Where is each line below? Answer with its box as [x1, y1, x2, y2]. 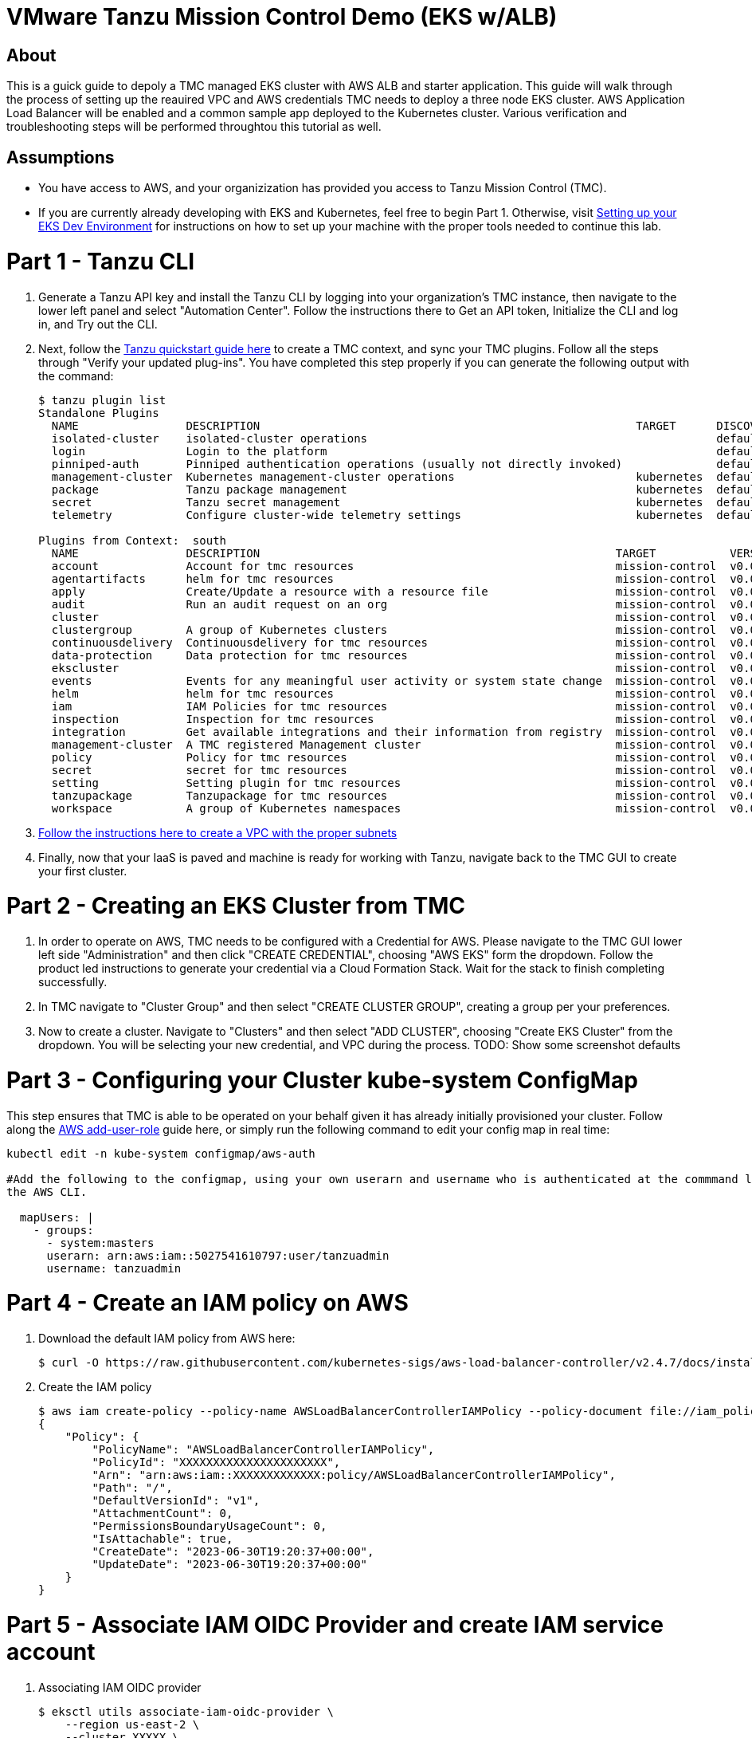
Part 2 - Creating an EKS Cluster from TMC [6, 892, 466, 920]
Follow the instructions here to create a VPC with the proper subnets [38, 825, 398, 840]
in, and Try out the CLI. [38, 317, 158, 331]
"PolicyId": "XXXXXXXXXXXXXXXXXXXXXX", [92, 1456, 341, 1469]
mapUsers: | [19, 1210, 94, 1224]
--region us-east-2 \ [65, 1717, 200, 1731]
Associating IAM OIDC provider [38, 1680, 202, 1694]
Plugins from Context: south [38, 533, 227, 547]
